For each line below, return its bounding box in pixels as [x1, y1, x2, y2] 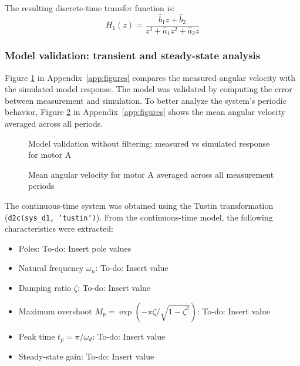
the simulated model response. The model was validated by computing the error [5, 83, 292, 95]
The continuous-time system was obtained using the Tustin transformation [5, 199, 274, 211]
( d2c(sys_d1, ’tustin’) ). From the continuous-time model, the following [5, 211, 273, 223]
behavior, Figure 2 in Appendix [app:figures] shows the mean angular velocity [5, 106, 285, 118]
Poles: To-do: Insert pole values [18, 242, 132, 254]
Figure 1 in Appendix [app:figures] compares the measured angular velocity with [5, 71, 295, 83]
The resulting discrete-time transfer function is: [5, 2, 175, 13]
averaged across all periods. [5, 117, 103, 129]
